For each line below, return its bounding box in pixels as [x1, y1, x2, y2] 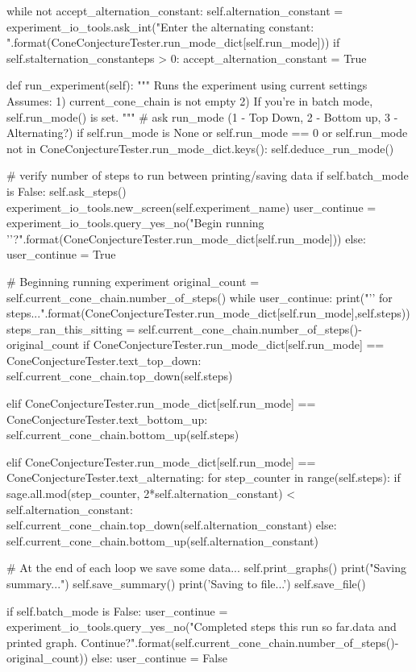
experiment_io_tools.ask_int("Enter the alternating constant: [6, 18, 314, 35]
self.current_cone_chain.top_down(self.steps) [6, 367, 233, 384]
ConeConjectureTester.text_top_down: [6, 351, 202, 368]
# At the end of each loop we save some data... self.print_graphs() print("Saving [6, 559, 407, 576]
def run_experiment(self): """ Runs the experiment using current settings [6, 77, 368, 93]
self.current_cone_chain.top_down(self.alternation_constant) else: [6, 516, 337, 533]
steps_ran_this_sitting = [6, 320, 135, 337]
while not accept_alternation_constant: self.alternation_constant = [6, 2, 343, 19]
